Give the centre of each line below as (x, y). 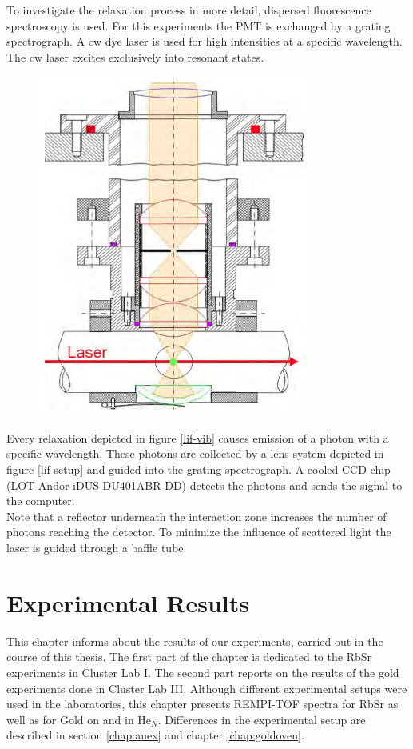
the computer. (41, 501)
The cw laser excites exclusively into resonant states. (135, 56)
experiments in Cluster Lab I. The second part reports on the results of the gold (203, 672)
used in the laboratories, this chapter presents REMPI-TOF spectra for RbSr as (203, 704)
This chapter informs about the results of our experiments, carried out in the (195, 641)
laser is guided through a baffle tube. (97, 548)
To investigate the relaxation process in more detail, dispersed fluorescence (189, 10)
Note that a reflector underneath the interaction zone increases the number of (197, 516)
